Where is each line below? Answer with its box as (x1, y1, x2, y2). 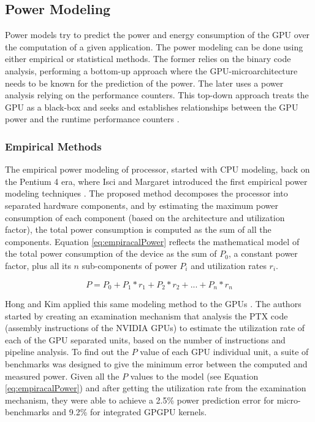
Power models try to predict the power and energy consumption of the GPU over (5, 28, 310, 41)
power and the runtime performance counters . (5, 112, 180, 125)
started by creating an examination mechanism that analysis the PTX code (5, 309, 288, 322)
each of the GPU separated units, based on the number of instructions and (5, 333, 286, 346)
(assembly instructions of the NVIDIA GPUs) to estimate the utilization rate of (5, 321, 305, 334)
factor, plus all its (5, 259, 71, 272)
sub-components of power (82, 259, 177, 272)
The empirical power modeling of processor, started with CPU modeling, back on (5, 163, 310, 176)
